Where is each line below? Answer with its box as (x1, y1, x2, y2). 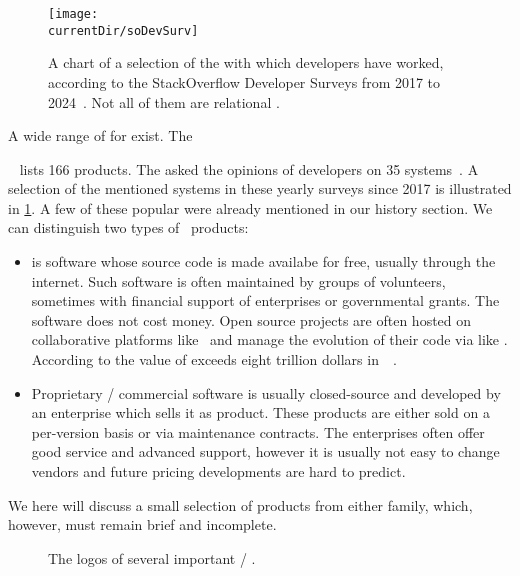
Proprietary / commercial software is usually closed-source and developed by (31, 382, 501, 403)
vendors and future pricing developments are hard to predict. (31, 461, 406, 481)
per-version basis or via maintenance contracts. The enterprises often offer (31, 421, 485, 442)
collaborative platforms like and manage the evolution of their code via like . (31, 329, 508, 350)
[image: (48, 7, 99, 21)
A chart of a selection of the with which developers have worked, (48, 52, 444, 73)
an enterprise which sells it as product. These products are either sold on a (31, 402, 490, 423)
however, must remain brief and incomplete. (8, 514, 277, 535)
